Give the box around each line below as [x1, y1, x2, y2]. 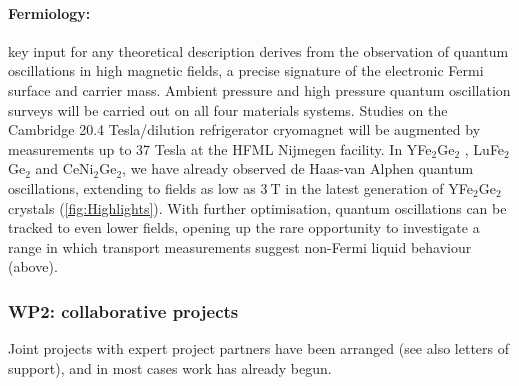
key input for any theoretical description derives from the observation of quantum [8, 40, 509, 61]
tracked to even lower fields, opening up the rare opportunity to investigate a [8, 217, 480, 238]
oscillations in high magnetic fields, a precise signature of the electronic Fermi [8, 60, 484, 81]
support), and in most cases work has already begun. [8, 357, 332, 378]
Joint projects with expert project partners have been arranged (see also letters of [8, 338, 509, 359]
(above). [8, 256, 58, 277]
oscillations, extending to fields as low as [8, 177, 256, 198]
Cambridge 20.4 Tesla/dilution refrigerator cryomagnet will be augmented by [8, 119, 481, 140]
